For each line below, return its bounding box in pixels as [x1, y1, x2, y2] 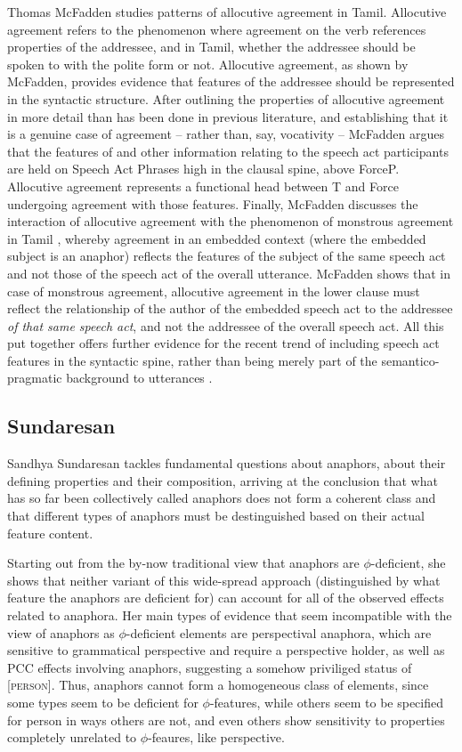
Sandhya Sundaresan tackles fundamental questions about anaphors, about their [7, 454, 446, 473]
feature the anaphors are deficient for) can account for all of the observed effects [7, 588, 444, 607]
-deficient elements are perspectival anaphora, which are [126, 623, 432, 642]
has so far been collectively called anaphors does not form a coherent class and [7, 489, 436, 507]
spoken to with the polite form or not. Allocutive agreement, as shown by [7, 54, 409, 73]
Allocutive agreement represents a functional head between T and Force [7, 176, 399, 195]
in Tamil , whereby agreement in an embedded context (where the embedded [7, 229, 426, 247]
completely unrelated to [7, 728, 137, 747]
